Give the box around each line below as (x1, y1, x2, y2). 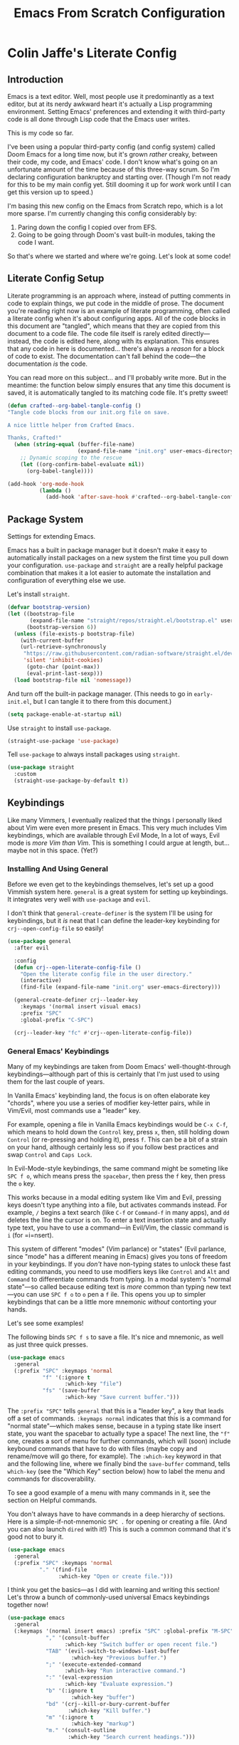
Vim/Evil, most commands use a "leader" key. (7, 1106, 141, 1114)
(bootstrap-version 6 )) (26, 623, 97, 631)
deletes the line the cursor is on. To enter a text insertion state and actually (7, 1216, 226, 1224)
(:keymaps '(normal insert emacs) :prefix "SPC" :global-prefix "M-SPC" (14, 1628, 234, 1635)
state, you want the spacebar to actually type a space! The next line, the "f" (7, 1429, 230, 1438)
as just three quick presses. (7, 1340, 88, 1349)
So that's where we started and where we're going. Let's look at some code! (7, 252, 231, 260)
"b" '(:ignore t (45, 1687, 94, 1694)
